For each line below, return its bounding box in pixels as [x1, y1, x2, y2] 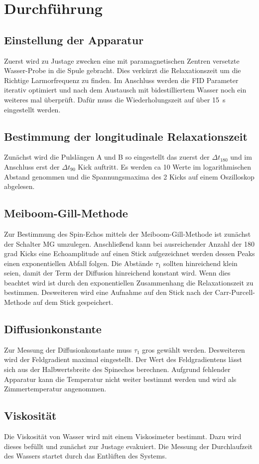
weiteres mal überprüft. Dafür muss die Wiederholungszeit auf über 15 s [4, 94, 226, 104]
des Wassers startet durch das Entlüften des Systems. [4, 451, 167, 461]
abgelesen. [4, 181, 35, 191]
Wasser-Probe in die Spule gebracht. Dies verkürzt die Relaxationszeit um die [4, 65, 241, 76]
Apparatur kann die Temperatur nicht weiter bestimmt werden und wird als [4, 373, 237, 384]
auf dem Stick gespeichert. [33, 297, 114, 307]
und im [230, 152, 252, 162]
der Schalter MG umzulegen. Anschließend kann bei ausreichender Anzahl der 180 [4, 238, 255, 249]
